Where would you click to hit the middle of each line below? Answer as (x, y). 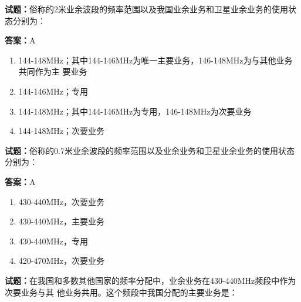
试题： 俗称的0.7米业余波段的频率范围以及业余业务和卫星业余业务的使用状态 (150, 150)
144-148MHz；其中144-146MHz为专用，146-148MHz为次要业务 (135, 111)
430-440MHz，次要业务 (62, 201)
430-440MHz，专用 (53, 241)
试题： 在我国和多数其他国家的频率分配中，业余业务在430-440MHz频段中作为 (150, 280)
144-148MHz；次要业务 (62, 131)
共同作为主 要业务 (53, 71)
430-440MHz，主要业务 (62, 221)
